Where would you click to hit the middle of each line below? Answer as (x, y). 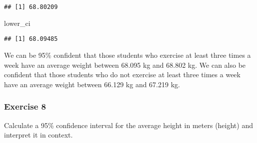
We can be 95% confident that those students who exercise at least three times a (127, 55)
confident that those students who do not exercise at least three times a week (122, 74)
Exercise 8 (25, 106)
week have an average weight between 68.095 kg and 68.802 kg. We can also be (125, 65)
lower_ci (17, 23)
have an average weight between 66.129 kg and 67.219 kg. (92, 84)
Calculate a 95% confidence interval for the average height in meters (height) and (128, 125)
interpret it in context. (38, 135)
